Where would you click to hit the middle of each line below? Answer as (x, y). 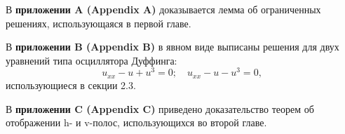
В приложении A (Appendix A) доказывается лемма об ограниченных (163, 9)
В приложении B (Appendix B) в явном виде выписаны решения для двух (172, 47)
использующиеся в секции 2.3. (71, 85)
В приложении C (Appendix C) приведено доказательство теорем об (160, 108)
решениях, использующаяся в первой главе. (99, 23)
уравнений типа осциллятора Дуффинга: (92, 60)
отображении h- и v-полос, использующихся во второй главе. (136, 122)
